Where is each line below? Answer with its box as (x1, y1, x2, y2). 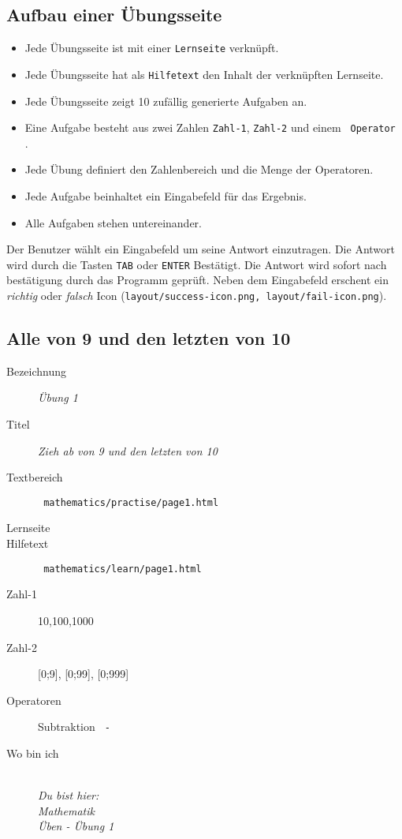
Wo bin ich (6, 744, 59, 761)
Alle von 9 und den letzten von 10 (6, 326, 291, 350)
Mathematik (38, 802, 95, 818)
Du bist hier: (38, 787, 99, 803)
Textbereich (6, 469, 63, 485)
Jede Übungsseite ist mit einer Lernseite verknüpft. (24, 39, 279, 56)
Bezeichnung (6, 362, 67, 379)
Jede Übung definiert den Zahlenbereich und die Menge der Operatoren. (24, 161, 374, 178)
